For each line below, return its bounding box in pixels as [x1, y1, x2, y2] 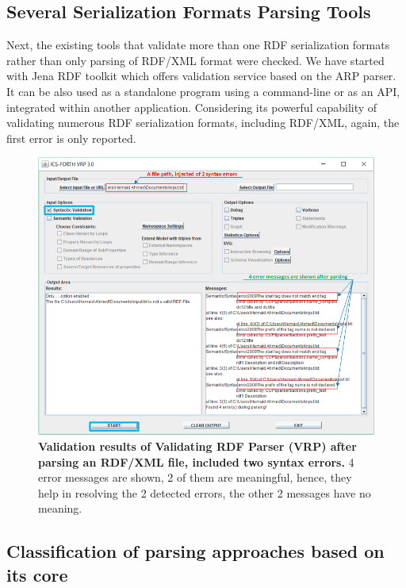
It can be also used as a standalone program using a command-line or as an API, [6, 83, 400, 99]
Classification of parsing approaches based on [6, 539, 385, 563]
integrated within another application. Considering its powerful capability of [6, 98, 377, 115]
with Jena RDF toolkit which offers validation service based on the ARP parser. [6, 67, 396, 84]
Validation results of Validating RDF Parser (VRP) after [38, 437, 357, 454]
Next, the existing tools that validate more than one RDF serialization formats [6, 37, 390, 53]
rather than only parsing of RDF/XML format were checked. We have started [6, 52, 385, 68]
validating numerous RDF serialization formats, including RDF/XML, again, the [6, 114, 400, 131]
